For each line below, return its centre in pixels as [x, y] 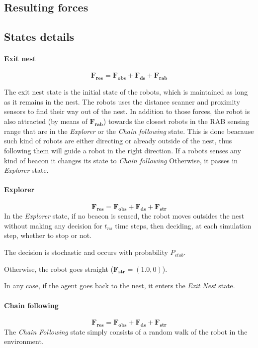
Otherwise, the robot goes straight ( [59, 269]
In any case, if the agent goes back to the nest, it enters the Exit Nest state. [120, 286]
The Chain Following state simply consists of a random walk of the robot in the [126, 331]
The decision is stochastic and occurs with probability [86, 252]
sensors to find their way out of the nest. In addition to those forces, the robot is [127, 111]
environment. [24, 341]
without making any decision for [53, 225]
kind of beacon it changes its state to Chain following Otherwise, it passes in [121, 160]
